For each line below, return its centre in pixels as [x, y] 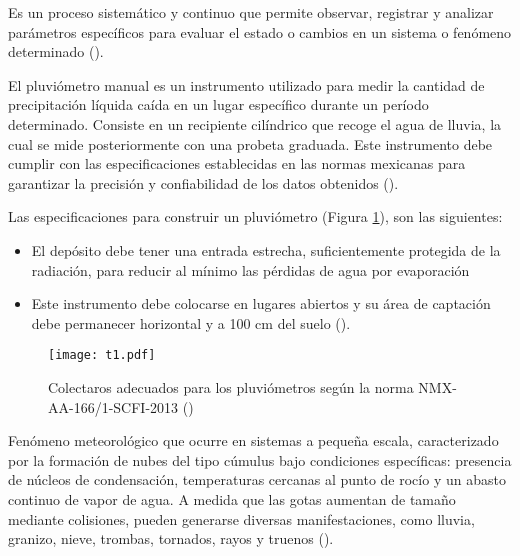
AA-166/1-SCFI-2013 [113, 406]
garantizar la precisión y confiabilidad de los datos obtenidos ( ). [203, 182]
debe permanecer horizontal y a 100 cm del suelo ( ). [191, 322]
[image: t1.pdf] [102, 355]
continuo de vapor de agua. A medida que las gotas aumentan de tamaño [232, 498]
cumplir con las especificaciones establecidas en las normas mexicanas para [237, 163]
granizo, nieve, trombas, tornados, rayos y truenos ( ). [171, 538]
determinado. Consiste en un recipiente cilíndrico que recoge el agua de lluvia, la [255, 123]
